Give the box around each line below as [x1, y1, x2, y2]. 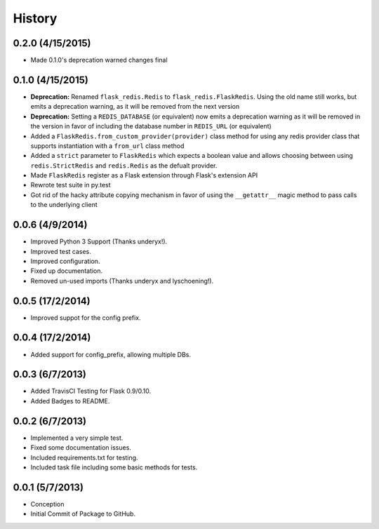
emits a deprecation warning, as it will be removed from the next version [30, 102, 240, 111]
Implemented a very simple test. [30, 434, 124, 442]
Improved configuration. [30, 257, 100, 265]
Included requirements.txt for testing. [30, 453, 138, 462]
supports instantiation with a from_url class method [30, 141, 185, 150]
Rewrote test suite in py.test [30, 181, 112, 189]
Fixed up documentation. [30, 267, 103, 275]
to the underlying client [30, 201, 98, 209]
